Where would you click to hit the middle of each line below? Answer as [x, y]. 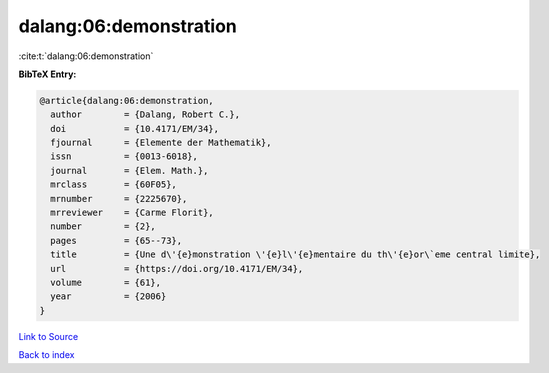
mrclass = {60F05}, [113, 184]
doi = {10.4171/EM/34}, [135, 128]
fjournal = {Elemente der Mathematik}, [161, 143]
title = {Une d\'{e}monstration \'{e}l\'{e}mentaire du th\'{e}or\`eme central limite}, [295, 254]
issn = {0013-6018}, [124, 156]
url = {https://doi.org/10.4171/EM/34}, [177, 268]
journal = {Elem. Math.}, [129, 170]
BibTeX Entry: [47, 74]
